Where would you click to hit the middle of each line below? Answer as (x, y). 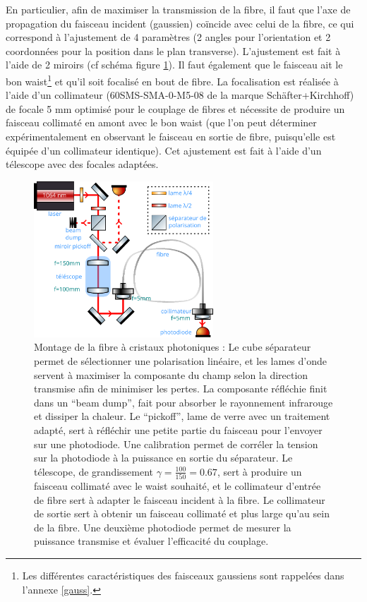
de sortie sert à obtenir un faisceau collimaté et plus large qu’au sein (182, 513)
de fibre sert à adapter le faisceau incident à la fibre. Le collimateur (180, 499)
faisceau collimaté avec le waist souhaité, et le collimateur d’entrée (178, 486)
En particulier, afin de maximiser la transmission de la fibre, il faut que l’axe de (178, 9)
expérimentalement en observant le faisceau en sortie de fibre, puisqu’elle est (171, 136)
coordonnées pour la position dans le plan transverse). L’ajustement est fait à (173, 50)
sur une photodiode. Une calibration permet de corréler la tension (176, 444)
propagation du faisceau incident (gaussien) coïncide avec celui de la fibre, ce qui (180, 23)
